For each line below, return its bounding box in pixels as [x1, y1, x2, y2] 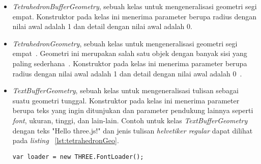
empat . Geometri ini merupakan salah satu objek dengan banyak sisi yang [12, 48, 247, 59]
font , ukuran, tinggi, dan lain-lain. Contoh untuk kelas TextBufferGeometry [12, 115, 248, 125]
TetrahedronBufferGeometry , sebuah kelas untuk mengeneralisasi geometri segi [12, 1, 257, 11]
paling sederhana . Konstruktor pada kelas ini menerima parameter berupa [12, 58, 247, 68]
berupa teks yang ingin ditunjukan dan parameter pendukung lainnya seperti [12, 105, 253, 116]
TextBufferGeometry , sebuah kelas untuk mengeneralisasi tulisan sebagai [12, 85, 239, 96]
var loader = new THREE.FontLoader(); [12, 153, 144, 160]
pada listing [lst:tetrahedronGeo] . [12, 135, 119, 146]
